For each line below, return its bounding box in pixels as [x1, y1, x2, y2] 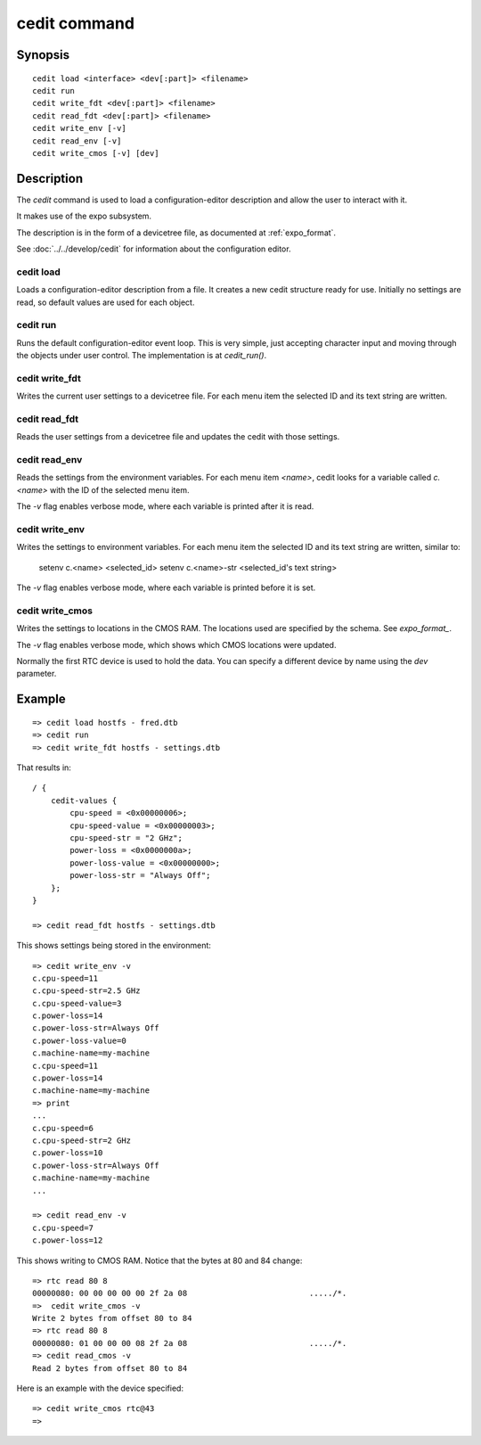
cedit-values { [50, 795, 118, 806]
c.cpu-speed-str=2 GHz [32, 1136, 132, 1145]
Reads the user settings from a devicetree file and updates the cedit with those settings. [16, 431, 340, 442]
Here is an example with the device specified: [16, 1383, 184, 1394]
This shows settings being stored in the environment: [16, 940, 211, 951]
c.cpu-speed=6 [32, 1123, 94, 1133]
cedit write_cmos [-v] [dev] [32, 148, 159, 158]
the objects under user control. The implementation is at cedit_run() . [16, 350, 267, 361]
